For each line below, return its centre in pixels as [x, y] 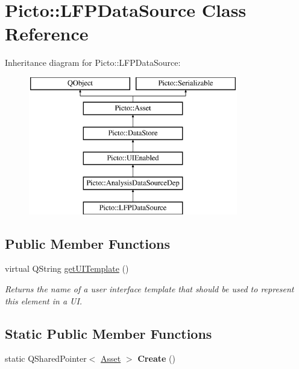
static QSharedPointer [46, 358]
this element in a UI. [44, 300]
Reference [47, 34]
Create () [156, 358]
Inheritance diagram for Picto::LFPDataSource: [93, 63]
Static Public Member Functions [109, 333]
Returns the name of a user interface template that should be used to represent [149, 289]
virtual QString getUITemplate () [67, 268]
